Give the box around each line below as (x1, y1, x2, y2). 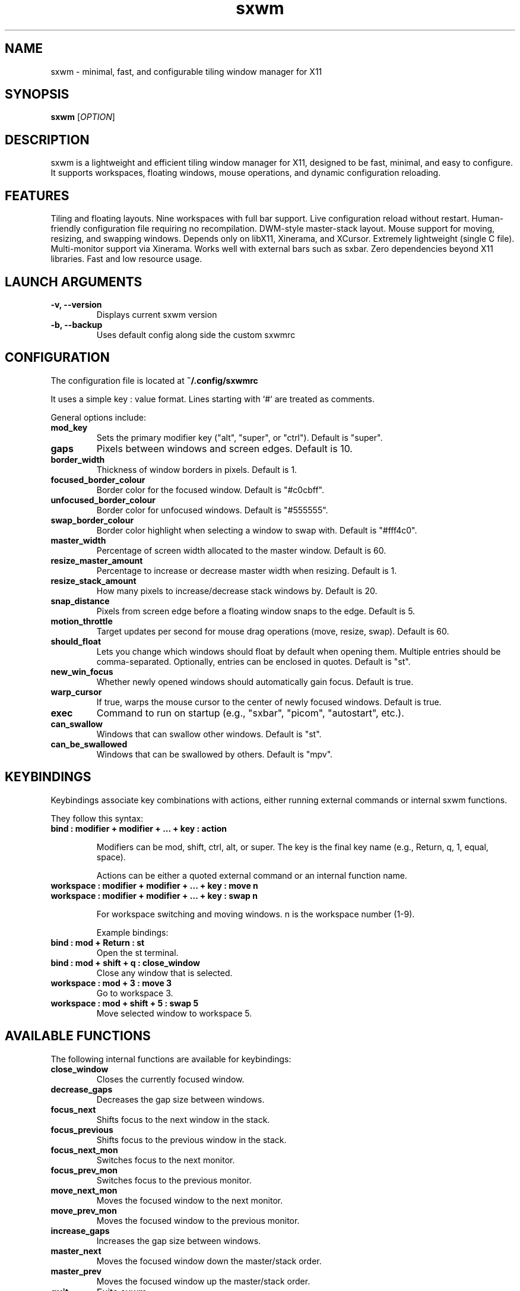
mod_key (50, 422, 88, 433)
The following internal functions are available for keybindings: (50, 1053, 291, 1064)
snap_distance (50, 595, 110, 606)
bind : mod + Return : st (50, 937, 145, 948)
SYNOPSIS (5, 87, 69, 102)
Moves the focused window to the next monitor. (96, 1195, 283, 1205)
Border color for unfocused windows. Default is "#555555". (96, 504, 328, 515)
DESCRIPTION (5, 132, 90, 147)
